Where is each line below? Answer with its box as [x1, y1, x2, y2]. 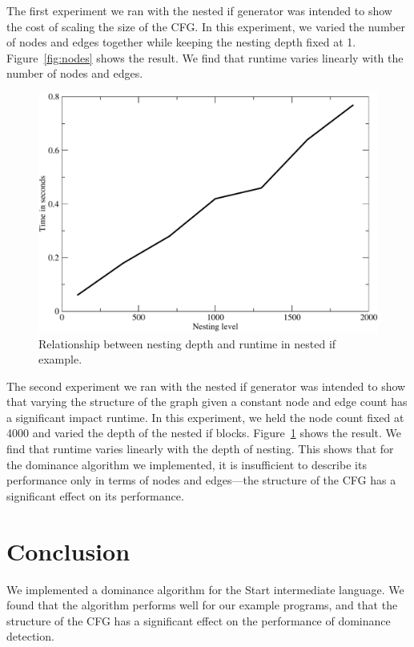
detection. [6, 628, 54, 645]
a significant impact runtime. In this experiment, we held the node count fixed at [6, 408, 404, 425]
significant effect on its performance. [6, 487, 184, 504]
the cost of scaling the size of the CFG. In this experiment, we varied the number [6, 18, 406, 34]
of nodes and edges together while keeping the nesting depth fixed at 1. [6, 34, 356, 50]
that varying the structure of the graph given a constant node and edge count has [6, 393, 408, 410]
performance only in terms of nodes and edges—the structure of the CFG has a [6, 472, 396, 488]
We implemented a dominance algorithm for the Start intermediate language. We [6, 581, 404, 597]
